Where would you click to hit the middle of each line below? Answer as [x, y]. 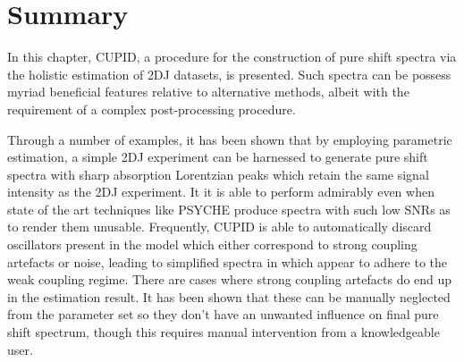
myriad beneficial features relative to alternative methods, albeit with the [208, 92]
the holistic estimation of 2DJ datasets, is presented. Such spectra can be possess [229, 74]
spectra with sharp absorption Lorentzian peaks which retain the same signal [218, 174]
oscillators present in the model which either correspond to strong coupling [212, 244]
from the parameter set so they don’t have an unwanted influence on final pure [223, 314]
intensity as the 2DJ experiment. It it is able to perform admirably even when [221, 192]
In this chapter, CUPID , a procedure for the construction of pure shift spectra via [232, 57]
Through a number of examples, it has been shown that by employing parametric [230, 139]
